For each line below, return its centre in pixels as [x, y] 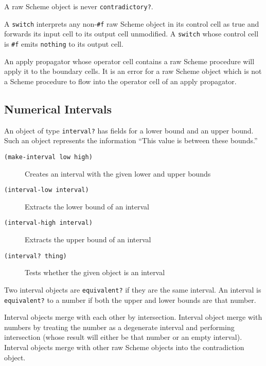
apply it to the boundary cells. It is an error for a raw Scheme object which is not [133, 71]
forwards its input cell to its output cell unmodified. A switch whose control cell [131, 34]
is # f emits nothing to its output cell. [64, 43]
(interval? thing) [36, 256]
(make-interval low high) [48, 157]
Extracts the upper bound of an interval [88, 239]
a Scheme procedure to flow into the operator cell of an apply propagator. [120, 81]
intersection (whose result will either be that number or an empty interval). [123, 337]
